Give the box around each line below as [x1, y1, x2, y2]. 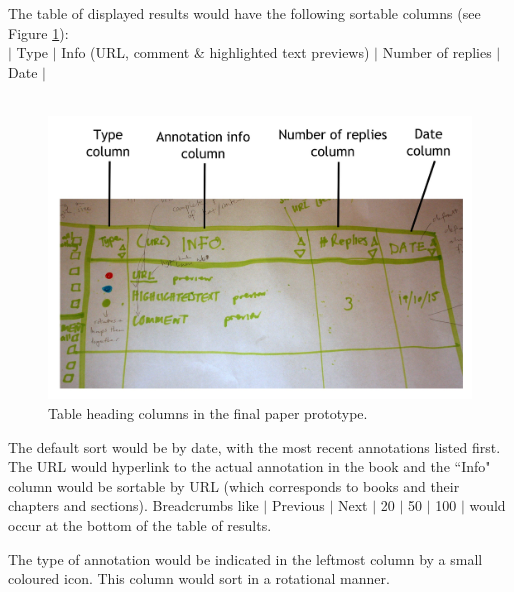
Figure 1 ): [8, 22, 69, 43]
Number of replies [382, 42, 492, 63]
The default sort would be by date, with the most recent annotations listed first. [8, 436, 501, 457]
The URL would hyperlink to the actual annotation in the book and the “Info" [8, 456, 491, 477]
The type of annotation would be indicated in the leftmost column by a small [8, 548, 483, 569]
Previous [271, 495, 325, 516]
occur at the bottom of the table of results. [8, 515, 272, 536]
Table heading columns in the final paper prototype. [48, 403, 368, 424]
